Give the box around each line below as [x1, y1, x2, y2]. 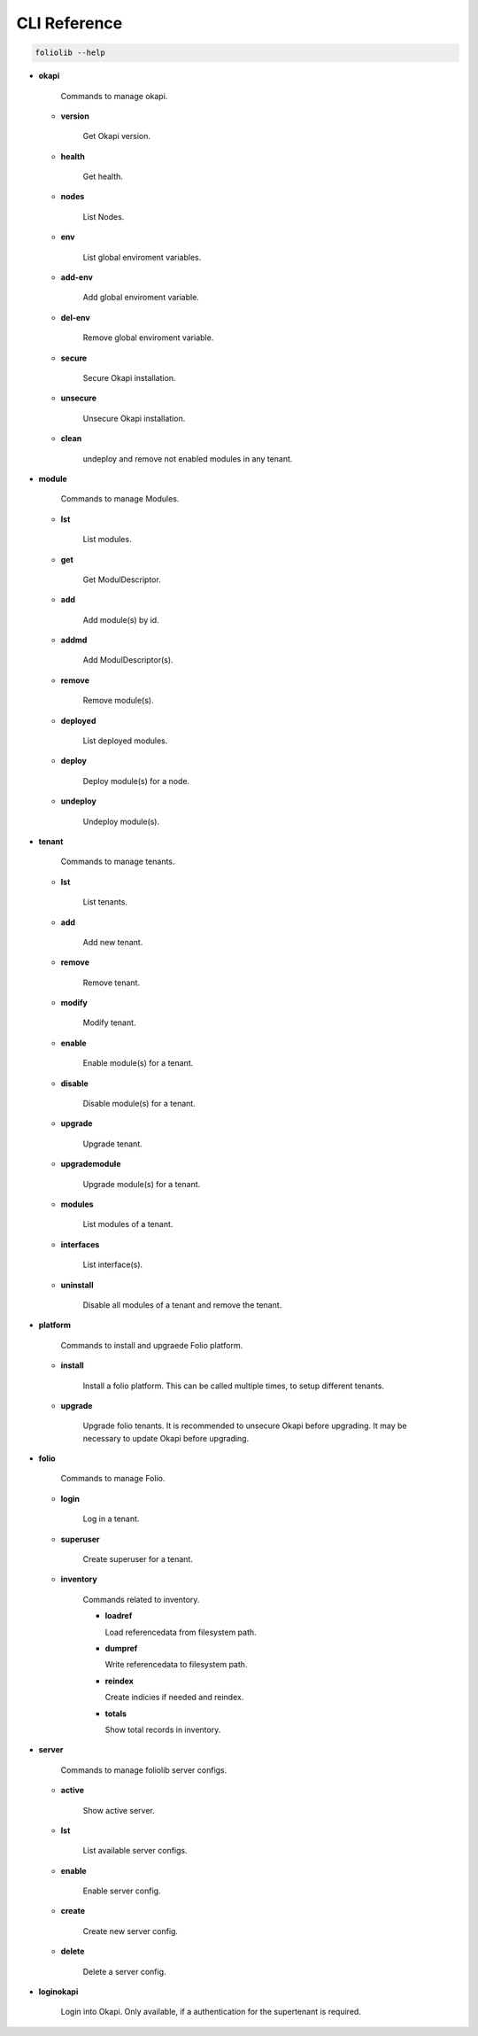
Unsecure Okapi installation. [82, 413, 186, 424]
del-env [60, 312, 90, 322]
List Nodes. [82, 211, 125, 221]
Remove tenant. [82, 977, 141, 988]
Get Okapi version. [82, 131, 150, 142]
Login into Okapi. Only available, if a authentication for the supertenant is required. [60, 2007, 362, 2017]
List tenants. [82, 897, 128, 907]
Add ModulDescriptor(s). [82, 655, 173, 665]
